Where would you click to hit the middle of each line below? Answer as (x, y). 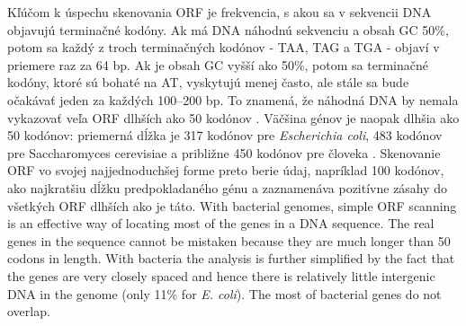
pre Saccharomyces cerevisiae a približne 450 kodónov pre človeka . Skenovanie (224, 152)
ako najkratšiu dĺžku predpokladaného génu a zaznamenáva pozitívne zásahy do (228, 187)
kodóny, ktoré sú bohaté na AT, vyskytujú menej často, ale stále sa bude (208, 82)
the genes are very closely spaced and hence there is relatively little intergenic (221, 275)
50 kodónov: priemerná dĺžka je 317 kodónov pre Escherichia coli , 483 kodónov (225, 135)
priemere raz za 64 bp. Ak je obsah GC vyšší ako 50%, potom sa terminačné (218, 64)
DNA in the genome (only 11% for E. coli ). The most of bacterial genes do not (224, 293)
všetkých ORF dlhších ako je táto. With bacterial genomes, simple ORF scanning (232, 205)
